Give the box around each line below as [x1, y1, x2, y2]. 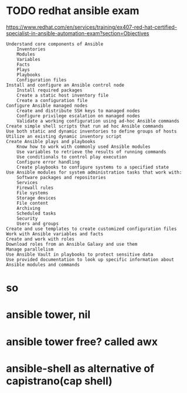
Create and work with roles [6, 236, 75, 242]
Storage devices [16, 195, 57, 201]
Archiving [16, 205, 41, 211]
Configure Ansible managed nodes [6, 103, 88, 109]
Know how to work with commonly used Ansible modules [16, 144, 151, 150]
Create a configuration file [16, 97, 88, 103]
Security [16, 215, 38, 221]
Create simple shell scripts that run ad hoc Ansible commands [6, 123, 164, 129]
